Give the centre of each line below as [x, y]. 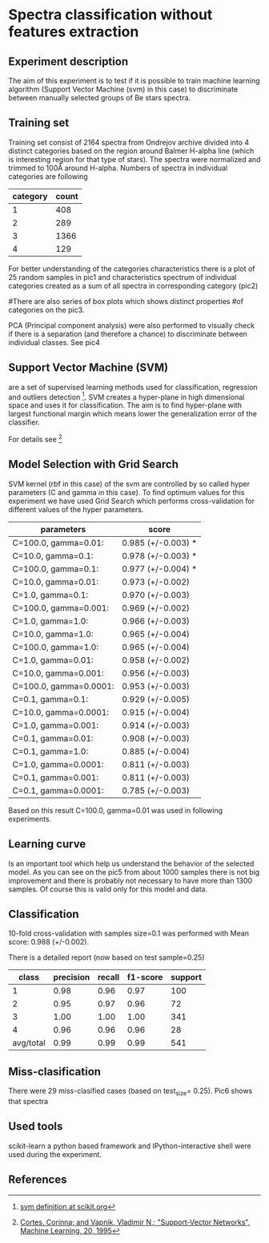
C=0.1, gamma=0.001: [55, 778]
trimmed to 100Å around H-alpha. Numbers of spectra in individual [118, 168]
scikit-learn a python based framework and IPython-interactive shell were [130, 1146]
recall [108, 977]
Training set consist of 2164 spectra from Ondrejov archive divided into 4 [129, 142]
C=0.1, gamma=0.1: [50, 699]
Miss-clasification [55, 1072]
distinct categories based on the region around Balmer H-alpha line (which [131, 151]
